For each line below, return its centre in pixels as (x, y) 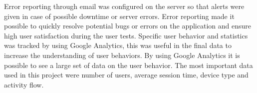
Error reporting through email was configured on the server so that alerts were (124, 6)
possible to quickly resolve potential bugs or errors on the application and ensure (128, 26)
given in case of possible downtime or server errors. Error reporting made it (119, 16)
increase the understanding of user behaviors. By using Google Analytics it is (122, 55)
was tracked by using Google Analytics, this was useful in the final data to (118, 45)
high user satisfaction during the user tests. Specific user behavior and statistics (126, 35)
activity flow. (24, 84)
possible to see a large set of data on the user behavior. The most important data (128, 65)
